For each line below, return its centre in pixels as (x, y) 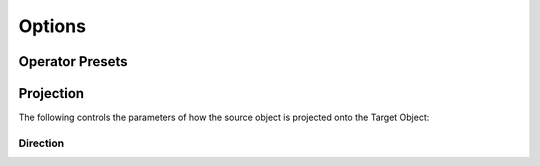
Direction (41, 143)
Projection (51, 93)
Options (52, 26)
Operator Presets (73, 61)
